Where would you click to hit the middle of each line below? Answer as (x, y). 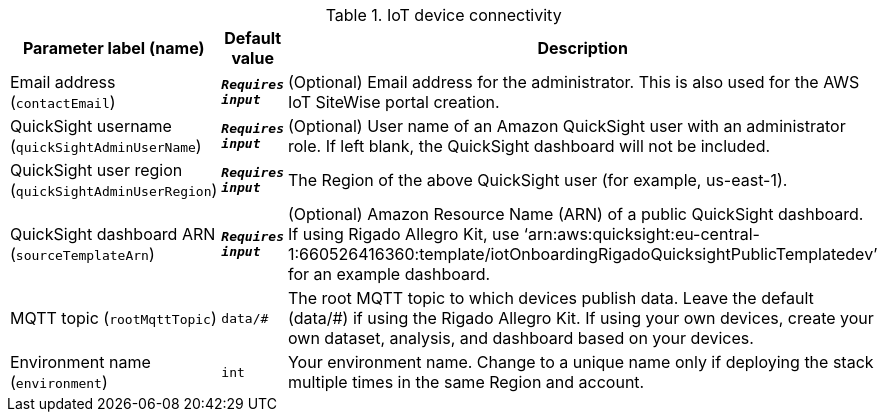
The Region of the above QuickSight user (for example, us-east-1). (537, 180)
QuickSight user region (96, 170)
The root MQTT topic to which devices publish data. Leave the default (550, 298)
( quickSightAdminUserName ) (106, 146)
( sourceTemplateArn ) (82, 254)
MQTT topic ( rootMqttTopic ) (113, 318)
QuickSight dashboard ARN (113, 234)
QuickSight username (91, 126)
